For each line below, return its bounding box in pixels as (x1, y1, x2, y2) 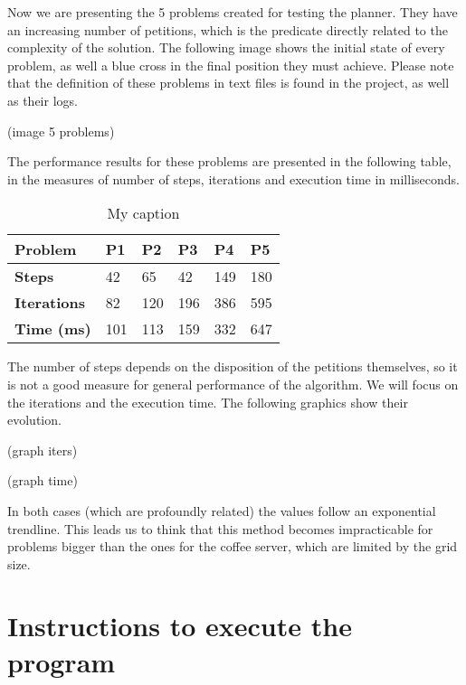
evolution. (7, 410, 62, 429)
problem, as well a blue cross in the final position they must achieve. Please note (7, 55, 454, 74)
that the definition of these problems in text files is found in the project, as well (7, 73, 450, 92)
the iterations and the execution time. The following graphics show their (7, 392, 408, 411)
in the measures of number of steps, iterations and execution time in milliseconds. (7, 169, 460, 188)
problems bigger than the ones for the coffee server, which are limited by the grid (7, 537, 458, 556)
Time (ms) (14, 318, 91, 340)
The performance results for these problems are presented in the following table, (7, 152, 452, 171)
